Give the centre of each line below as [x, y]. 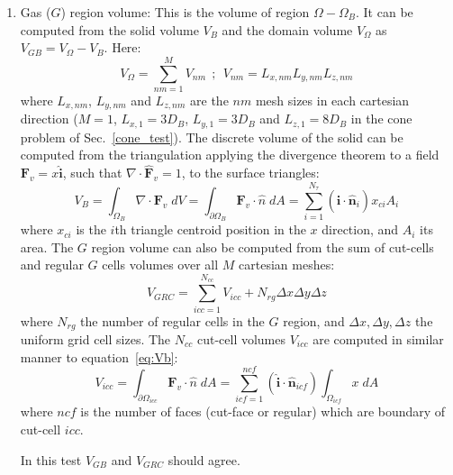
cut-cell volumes [241, 338]
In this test [51, 459]
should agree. [204, 459]
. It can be [385, 12]
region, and [314, 320]
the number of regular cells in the [172, 320]
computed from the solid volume [109, 29]
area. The [47, 247]
